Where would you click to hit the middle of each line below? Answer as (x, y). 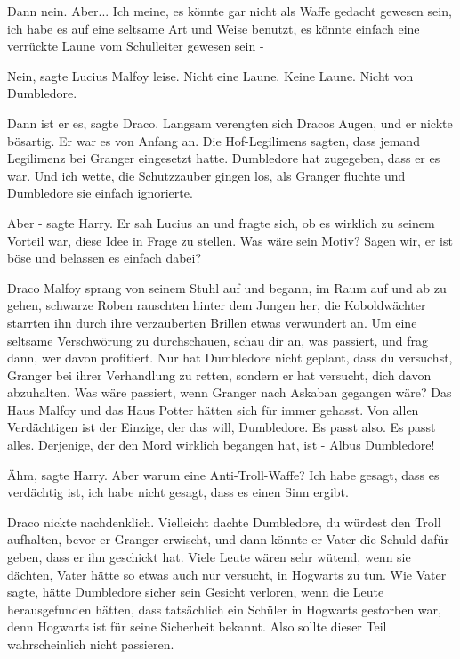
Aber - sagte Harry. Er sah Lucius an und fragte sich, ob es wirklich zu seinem (221, 222)
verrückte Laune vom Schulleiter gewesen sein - (136, 46)
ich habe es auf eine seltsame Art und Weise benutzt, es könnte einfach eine (214, 28)
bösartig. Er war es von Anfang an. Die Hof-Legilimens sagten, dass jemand (214, 140)
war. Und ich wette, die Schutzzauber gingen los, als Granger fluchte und (206, 175)
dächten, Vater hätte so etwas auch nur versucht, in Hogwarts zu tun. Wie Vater (227, 574)
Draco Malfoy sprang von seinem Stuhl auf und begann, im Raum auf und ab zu (227, 287)
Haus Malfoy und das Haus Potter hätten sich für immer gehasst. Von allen (213, 409)
